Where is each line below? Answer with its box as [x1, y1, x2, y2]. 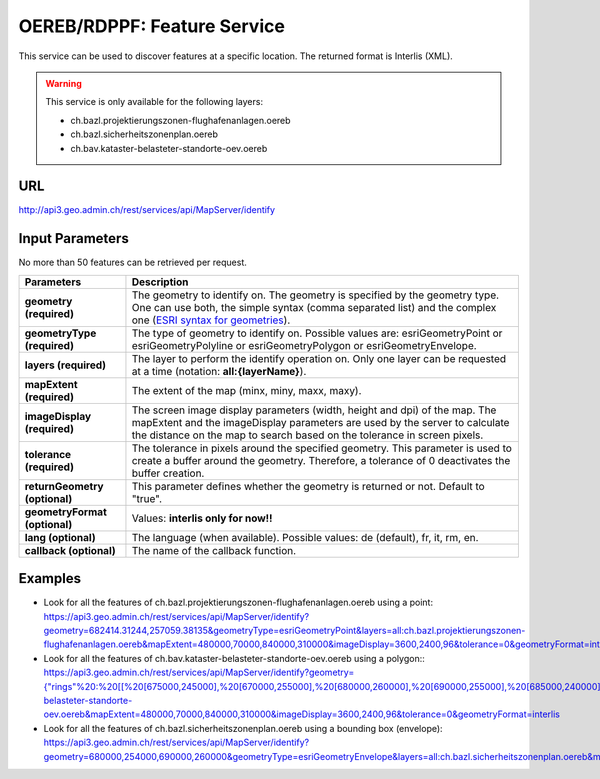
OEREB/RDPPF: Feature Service [18, 15, 285, 37]
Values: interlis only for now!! [131, 511, 273, 525]
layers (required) [24, 358, 107, 372]
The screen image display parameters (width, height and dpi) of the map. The [131, 403, 497, 417]
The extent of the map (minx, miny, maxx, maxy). [131, 383, 362, 397]
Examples [18, 570, 82, 587]
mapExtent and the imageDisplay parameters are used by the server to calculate [131, 415, 510, 429]
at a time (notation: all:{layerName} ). [131, 364, 307, 378]
